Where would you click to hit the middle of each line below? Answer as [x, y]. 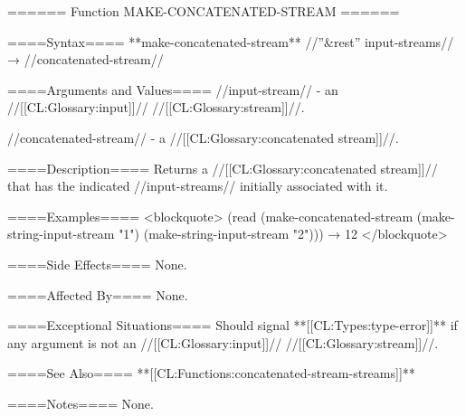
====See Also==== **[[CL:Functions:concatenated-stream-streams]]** [211, 373]
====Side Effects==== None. [97, 264]
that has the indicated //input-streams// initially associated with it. [198, 186]
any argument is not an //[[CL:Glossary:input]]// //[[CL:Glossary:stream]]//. [223, 342]
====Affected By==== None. [98, 294]
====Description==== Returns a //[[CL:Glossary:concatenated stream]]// [223, 168]
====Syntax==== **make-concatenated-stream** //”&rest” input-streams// [231, 41]
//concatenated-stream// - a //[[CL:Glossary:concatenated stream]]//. [203, 137]
